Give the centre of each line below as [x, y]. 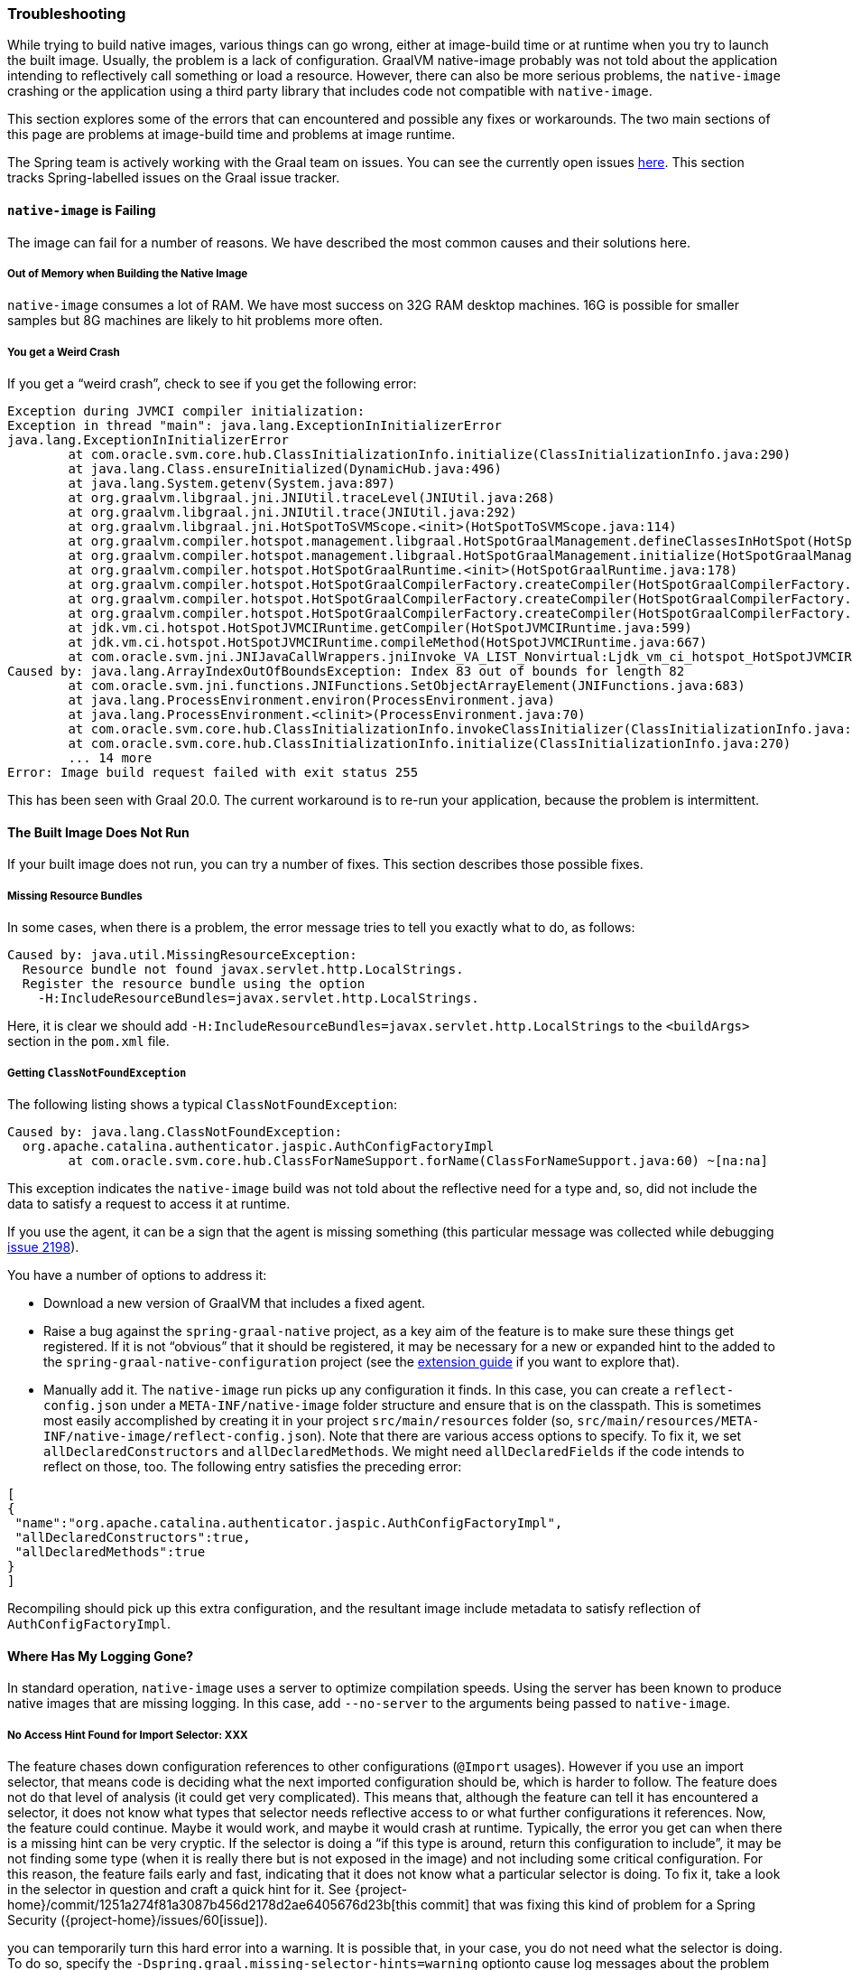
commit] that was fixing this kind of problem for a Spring [588, 1904]
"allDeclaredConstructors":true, [133, 1537]
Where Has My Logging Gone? [101, 1656]
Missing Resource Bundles [75, 896]
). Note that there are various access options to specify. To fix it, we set [529, 1435]
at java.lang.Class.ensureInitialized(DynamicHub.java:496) [285, 469]
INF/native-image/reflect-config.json [181, 1436]
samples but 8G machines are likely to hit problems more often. [195, 321]
